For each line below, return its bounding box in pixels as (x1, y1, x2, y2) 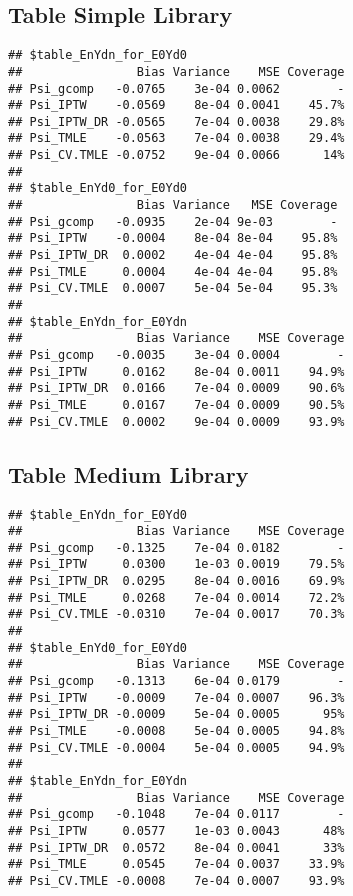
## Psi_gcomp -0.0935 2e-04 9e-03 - (8, 214, 338, 229)
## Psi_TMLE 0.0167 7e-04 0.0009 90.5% (8, 397, 345, 412)
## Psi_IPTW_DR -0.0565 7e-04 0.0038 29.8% (8, 114, 345, 129)
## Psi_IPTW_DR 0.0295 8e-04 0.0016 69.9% (8, 574, 345, 589)
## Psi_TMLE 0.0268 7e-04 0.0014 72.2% (8, 590, 345, 605)
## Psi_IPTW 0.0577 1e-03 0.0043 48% (8, 823, 345, 838)
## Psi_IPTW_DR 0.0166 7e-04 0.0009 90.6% (8, 381, 345, 396)
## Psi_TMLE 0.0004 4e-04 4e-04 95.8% (8, 264, 338, 279)
